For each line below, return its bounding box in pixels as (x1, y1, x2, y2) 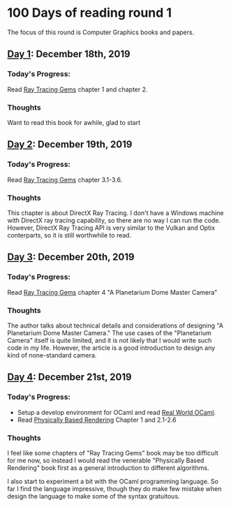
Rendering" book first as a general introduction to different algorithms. (7, 463, 209, 472)
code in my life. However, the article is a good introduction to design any (7, 344, 216, 352)
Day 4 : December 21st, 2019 (7, 372, 132, 383)
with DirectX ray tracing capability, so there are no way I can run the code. (7, 216, 221, 224)
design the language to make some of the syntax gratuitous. (7, 492, 180, 500)
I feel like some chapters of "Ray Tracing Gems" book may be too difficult (7, 448, 218, 457)
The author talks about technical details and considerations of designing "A (7, 321, 223, 330)
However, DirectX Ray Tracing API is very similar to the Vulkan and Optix (7, 223, 215, 232)
